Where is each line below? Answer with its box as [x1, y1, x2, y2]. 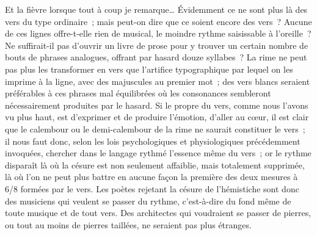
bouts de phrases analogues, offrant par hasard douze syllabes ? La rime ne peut [5, 51, 307, 63]
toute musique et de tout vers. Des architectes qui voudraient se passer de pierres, [5, 206, 312, 219]
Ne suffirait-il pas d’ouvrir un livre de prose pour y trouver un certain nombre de [5, 38, 308, 51]
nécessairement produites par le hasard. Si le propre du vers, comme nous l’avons [5, 98, 308, 111]
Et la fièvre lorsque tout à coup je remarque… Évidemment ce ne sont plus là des [5, 3, 308, 15]
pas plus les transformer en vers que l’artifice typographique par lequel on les [5, 62, 293, 75]
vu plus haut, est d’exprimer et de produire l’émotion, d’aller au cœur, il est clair [5, 110, 309, 123]
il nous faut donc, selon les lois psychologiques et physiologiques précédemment [5, 134, 301, 147]
